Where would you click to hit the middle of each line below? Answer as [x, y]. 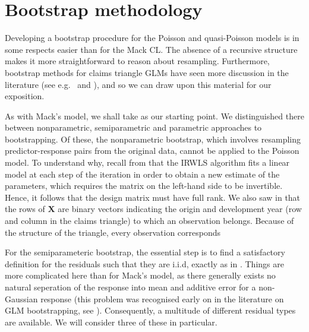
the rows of [25, 209]
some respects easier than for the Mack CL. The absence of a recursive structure [151, 49]
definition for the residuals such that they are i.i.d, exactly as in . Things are [144, 263]
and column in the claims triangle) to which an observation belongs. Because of [149, 221]
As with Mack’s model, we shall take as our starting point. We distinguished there [154, 116]
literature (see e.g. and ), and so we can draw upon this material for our [138, 84]
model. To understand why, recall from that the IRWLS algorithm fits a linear [147, 162]
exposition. [25, 96]
